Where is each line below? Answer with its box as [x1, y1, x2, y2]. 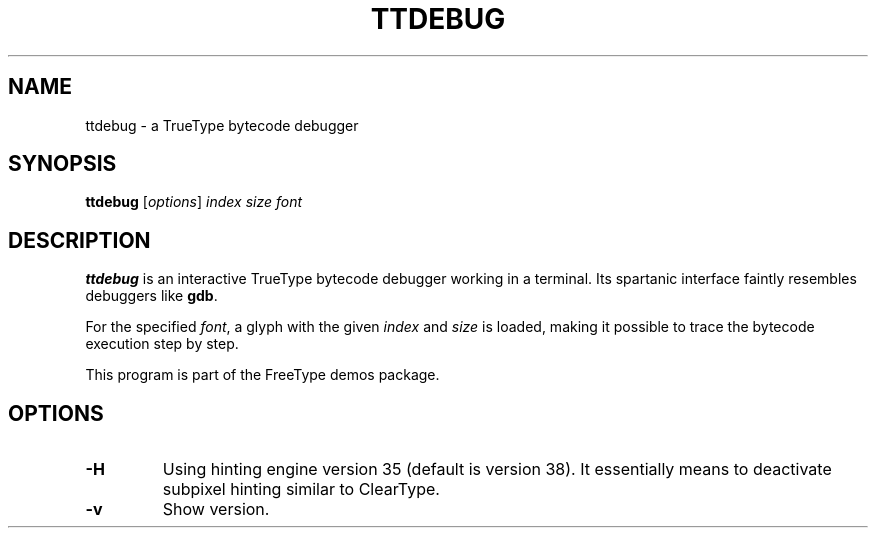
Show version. [162, 499, 270, 520]
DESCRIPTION [8, 227, 151, 253]
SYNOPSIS [8, 151, 117, 177]
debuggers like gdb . [85, 287, 218, 305]
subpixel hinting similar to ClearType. [162, 479, 440, 500]
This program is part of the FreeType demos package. [85, 366, 440, 384]
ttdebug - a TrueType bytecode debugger [85, 116, 359, 134]
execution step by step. [85, 335, 239, 353]
